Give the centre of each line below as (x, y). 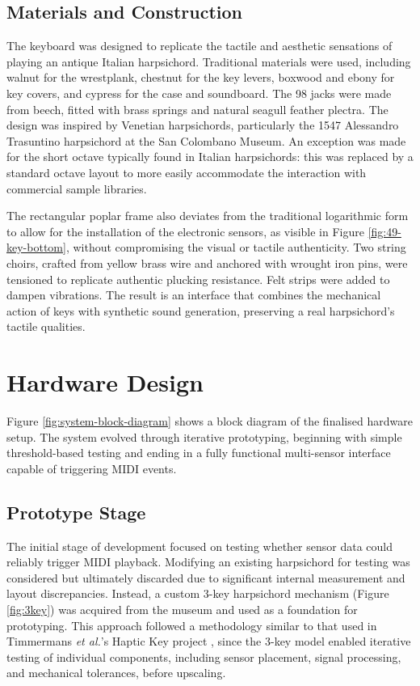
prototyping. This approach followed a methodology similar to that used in (192, 625)
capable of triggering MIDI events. (92, 468)
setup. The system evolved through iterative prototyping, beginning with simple (204, 436)
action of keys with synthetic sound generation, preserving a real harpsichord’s (201, 310)
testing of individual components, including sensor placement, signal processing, (204, 656)
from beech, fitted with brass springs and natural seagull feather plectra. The (197, 109)
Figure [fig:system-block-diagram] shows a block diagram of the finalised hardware (210, 421)
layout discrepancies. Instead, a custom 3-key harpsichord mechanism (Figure (198, 593)
